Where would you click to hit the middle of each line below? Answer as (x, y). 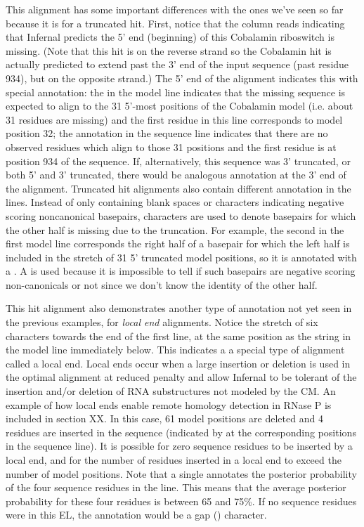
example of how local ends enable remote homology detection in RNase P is (169, 404)
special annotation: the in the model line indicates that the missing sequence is (176, 92)
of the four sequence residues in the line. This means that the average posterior (176, 487)
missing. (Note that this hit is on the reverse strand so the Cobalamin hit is (169, 50)
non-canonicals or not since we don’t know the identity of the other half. (162, 284)
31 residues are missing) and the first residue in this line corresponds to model (174, 119)
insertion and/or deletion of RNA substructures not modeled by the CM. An (171, 391)
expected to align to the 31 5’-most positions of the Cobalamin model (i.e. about (180, 106)
